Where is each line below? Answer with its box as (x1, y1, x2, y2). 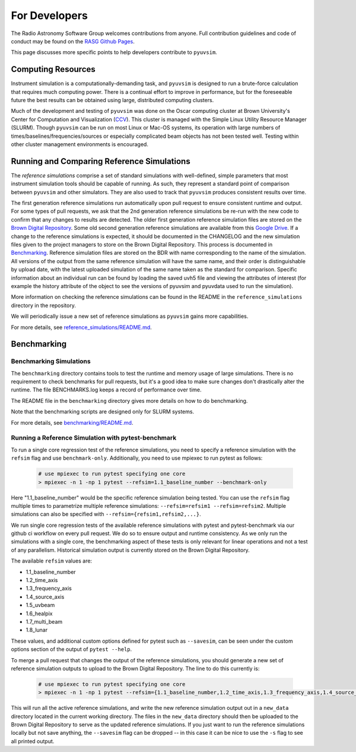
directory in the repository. (11, 302, 77, 309)
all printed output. (11, 737, 55, 745)
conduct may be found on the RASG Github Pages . (11, 37, 135, 45)
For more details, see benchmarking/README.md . (11, 419, 133, 426)
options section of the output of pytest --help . (11, 646, 132, 653)
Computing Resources (11, 64, 96, 74)
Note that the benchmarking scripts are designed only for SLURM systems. (11, 408, 195, 415)
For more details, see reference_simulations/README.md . (11, 324, 152, 331)
